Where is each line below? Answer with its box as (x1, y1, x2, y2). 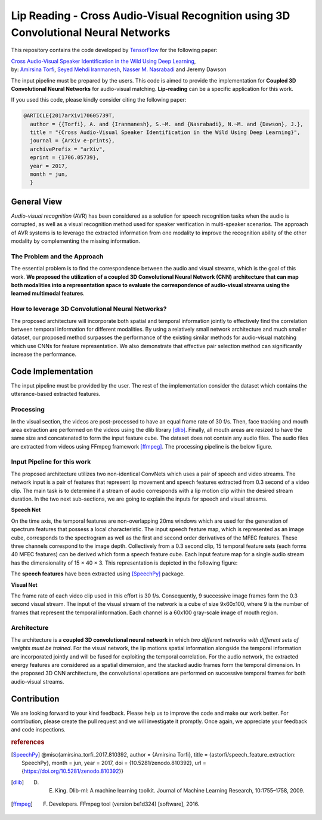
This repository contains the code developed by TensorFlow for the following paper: (11, 47, 218, 54)
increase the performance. (11, 350, 77, 358)
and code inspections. (11, 726, 66, 733)
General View (11, 196, 63, 206)
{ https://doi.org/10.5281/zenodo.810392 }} (21, 767, 124, 775)
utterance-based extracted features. (11, 391, 101, 398)
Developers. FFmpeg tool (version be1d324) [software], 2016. (48, 800, 200, 807)
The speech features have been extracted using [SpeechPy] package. (11, 570, 185, 577)
